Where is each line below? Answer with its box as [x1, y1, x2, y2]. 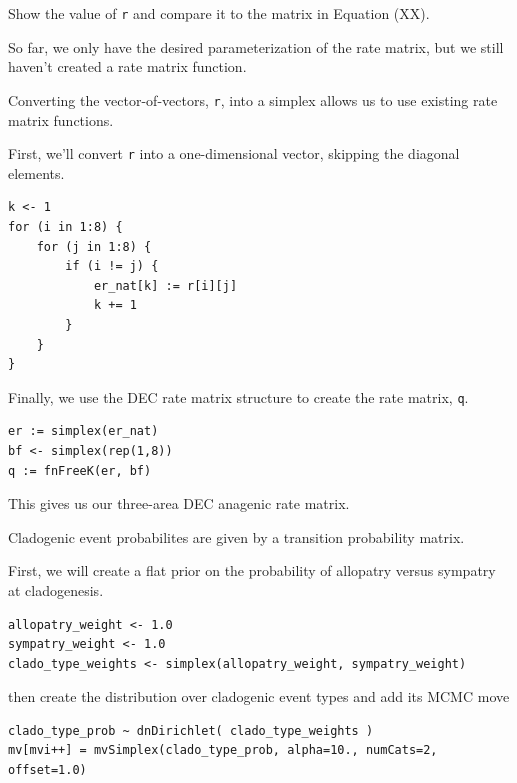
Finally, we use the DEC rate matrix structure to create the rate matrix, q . [8, 386, 469, 407]
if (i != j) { [65, 259, 159, 274]
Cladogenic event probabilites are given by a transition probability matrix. [8, 526, 465, 547]
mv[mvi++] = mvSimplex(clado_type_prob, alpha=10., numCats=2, [8, 743, 438, 758]
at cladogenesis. [8, 579, 104, 600]
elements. [8, 162, 65, 183]
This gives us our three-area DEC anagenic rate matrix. [8, 493, 350, 514]
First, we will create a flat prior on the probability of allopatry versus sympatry [8, 560, 496, 581]
